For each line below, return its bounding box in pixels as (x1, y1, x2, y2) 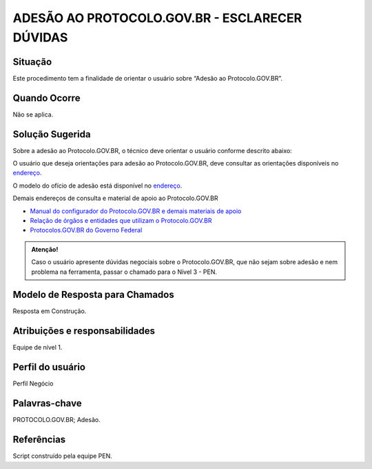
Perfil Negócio (12, 379, 54, 388)
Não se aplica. (12, 110, 54, 119)
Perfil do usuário (12, 361, 86, 373)
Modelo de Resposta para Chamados (12, 289, 175, 301)
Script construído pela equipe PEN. (12, 452, 113, 460)
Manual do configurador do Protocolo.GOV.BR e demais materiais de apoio (30, 207, 242, 215)
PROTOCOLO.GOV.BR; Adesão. (12, 416, 101, 424)
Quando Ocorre (12, 92, 81, 103)
